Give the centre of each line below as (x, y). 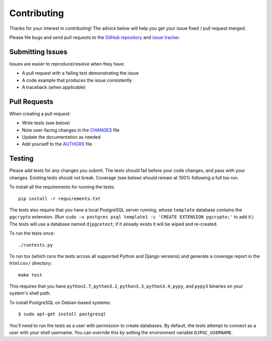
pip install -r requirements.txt (59, 198)
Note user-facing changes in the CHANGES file (71, 130)
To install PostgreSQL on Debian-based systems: (60, 302)
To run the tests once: (32, 233)
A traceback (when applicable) (54, 87)
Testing (21, 159)
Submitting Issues (38, 52)
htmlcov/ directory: (31, 263)
